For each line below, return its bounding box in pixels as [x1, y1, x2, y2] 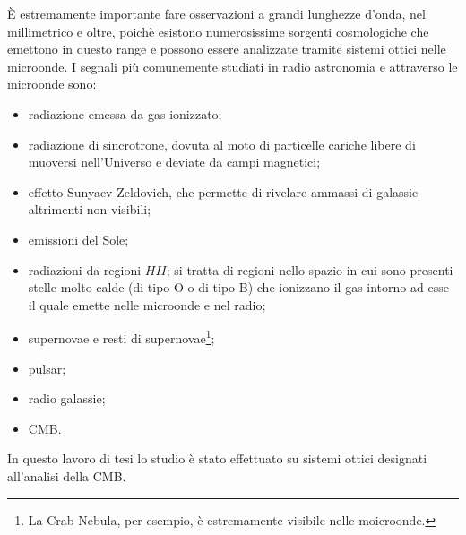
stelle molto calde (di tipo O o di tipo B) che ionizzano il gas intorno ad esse [28, 278, 449, 297]
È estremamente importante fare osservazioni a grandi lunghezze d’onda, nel [7, 4, 426, 22]
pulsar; [28, 358, 66, 377]
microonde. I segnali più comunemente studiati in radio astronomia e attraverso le [7, 56, 458, 75]
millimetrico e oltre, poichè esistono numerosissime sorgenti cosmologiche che [7, 22, 429, 40]
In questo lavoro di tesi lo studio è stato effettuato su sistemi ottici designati [7, 449, 427, 468]
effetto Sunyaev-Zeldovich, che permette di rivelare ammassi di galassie [28, 182, 419, 201]
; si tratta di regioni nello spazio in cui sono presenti [166, 260, 453, 279]
